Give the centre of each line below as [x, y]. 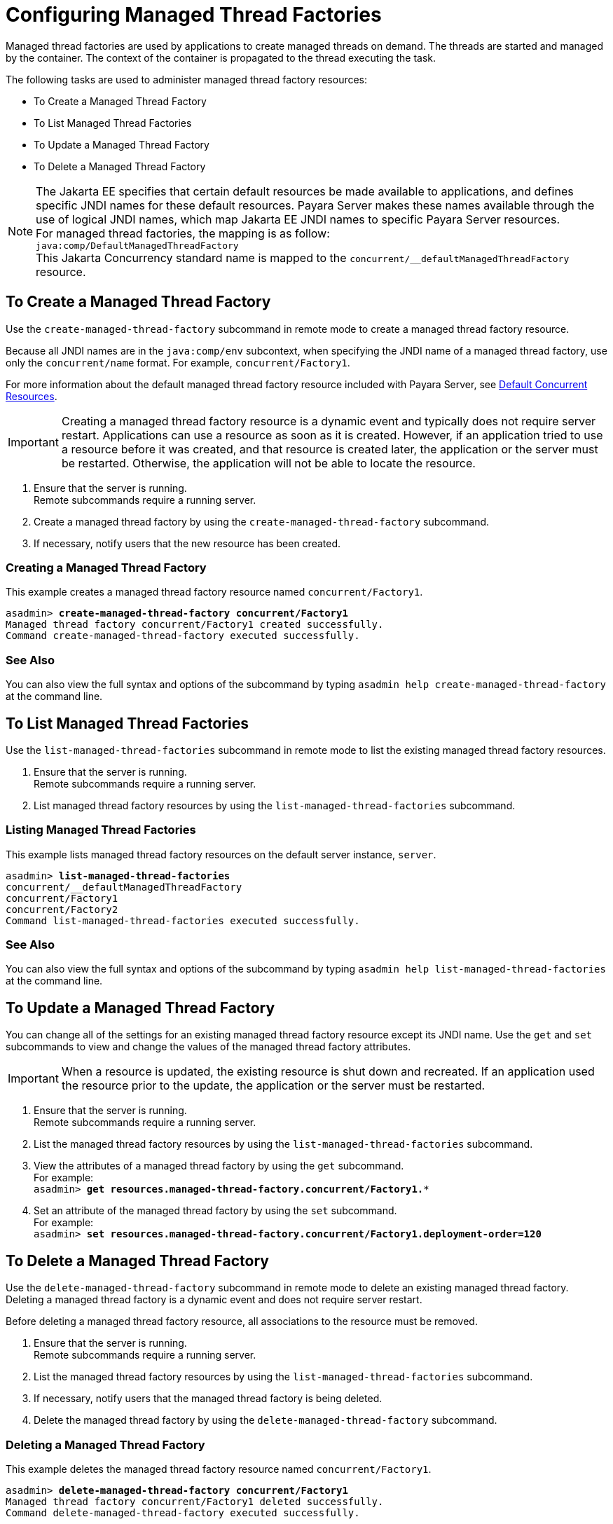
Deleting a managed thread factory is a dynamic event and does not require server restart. [214, 1300]
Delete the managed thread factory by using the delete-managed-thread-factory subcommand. [266, 1420]
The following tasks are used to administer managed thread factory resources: [187, 79]
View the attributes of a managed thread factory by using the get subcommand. [219, 1166]
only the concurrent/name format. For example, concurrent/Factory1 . [178, 362]
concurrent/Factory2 [62, 909]
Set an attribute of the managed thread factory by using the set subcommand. [215, 1211]
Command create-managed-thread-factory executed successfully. [183, 636]
